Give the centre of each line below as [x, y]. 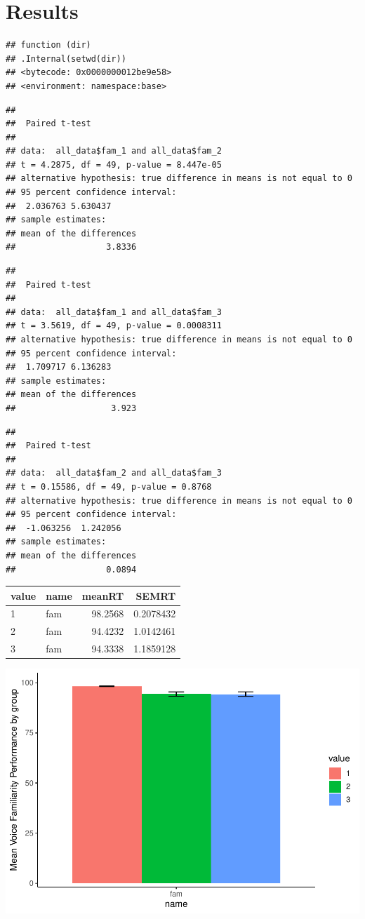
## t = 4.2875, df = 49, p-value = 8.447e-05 [114, 165]
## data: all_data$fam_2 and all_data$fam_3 [114, 473]
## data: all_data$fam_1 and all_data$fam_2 [114, 151]
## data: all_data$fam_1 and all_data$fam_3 [114, 312]
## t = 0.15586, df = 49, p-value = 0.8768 [109, 487]
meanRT [103, 595]
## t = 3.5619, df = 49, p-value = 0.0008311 [114, 326]
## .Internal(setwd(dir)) [66, 59]
